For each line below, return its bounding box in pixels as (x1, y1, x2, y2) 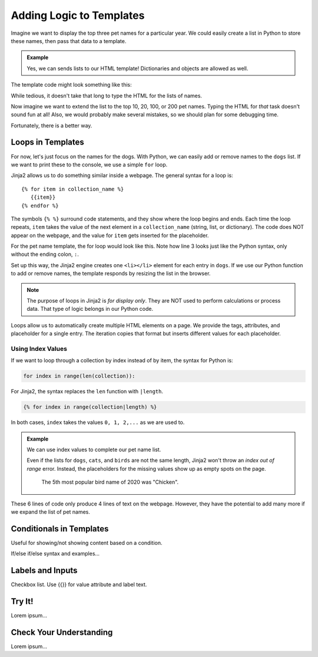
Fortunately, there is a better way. (11, 121, 92, 129)
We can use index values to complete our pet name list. (26, 446, 161, 454)
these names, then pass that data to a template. (11, 37, 127, 44)
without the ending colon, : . (11, 251, 79, 258)
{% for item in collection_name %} (21, 186, 124, 192)
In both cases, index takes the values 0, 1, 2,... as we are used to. (11, 419, 185, 426)
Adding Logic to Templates (11, 9, 145, 22)
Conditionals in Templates (11, 524, 109, 534)
